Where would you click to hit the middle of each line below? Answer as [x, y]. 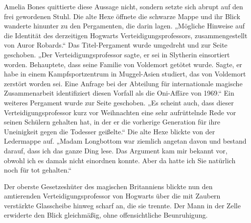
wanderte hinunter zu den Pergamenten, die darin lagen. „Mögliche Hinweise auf [124, 26]
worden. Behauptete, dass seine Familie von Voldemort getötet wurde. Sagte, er [123, 64]
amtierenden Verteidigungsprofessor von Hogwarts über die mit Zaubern [112, 196]
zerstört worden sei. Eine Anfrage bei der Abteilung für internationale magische [123, 83]
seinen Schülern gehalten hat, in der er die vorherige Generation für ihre [112, 122]
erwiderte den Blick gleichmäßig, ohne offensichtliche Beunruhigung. [106, 215]
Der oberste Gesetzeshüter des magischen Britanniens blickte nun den [108, 186]
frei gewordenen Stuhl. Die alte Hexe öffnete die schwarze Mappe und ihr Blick [122, 16]
